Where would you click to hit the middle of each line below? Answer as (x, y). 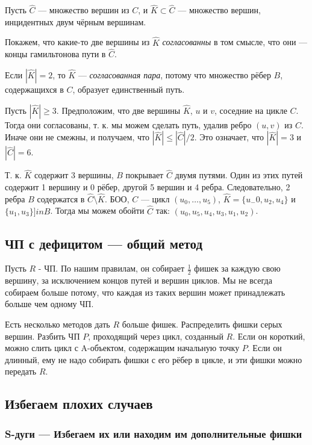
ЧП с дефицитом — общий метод (104, 243)
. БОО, (117, 198)
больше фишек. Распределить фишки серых (202, 324)
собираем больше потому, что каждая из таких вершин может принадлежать (145, 292)
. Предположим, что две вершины (118, 110)
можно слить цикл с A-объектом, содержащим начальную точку (122, 348)
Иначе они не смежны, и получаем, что (77, 137)
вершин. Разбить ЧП (42, 336)
